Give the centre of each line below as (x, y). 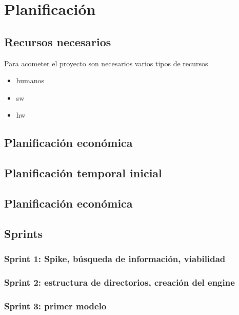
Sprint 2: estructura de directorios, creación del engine (120, 282)
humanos (30, 80)
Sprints (24, 233)
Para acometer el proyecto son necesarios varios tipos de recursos (106, 63)
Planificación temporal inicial (83, 173)
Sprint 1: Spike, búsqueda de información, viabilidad (115, 258)
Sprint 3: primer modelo (55, 305)
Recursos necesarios (58, 41)
